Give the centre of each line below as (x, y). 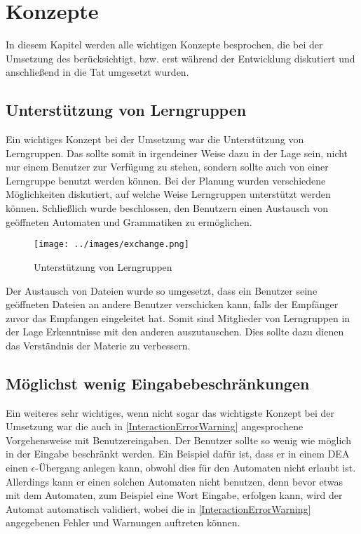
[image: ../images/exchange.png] (111, 245)
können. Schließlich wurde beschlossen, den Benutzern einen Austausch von (167, 208)
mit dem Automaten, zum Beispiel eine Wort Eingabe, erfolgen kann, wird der (174, 495)
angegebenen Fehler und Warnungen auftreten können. (123, 522)
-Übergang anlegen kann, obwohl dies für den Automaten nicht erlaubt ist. (196, 468)
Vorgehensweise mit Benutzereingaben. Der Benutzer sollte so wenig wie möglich (178, 440)
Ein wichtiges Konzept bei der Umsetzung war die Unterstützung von (155, 139)
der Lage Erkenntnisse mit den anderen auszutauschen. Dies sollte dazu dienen (175, 332)
